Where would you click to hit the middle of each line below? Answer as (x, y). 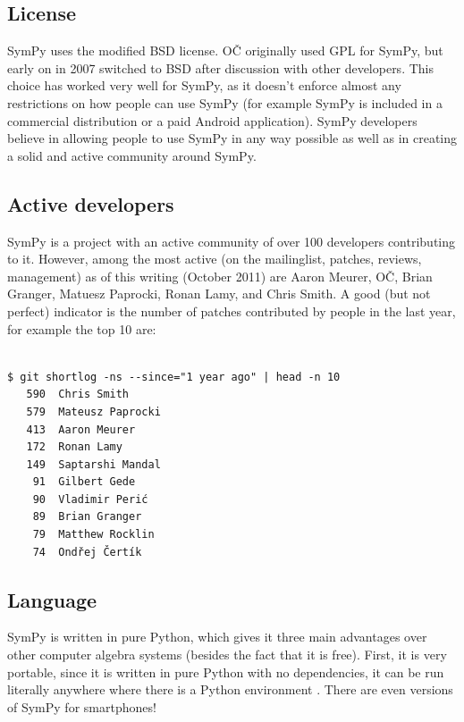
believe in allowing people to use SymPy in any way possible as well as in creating (232, 138)
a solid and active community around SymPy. (132, 155)
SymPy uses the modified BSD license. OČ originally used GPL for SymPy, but (225, 50)
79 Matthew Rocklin (93, 535)
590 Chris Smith (78, 395)
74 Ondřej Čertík (87, 552)
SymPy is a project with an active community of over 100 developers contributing (232, 241)
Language (52, 599)
